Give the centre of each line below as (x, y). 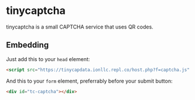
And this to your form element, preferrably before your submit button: (89, 81)
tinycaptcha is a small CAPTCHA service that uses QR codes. (80, 27)
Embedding (28, 45)
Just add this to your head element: (48, 59)
